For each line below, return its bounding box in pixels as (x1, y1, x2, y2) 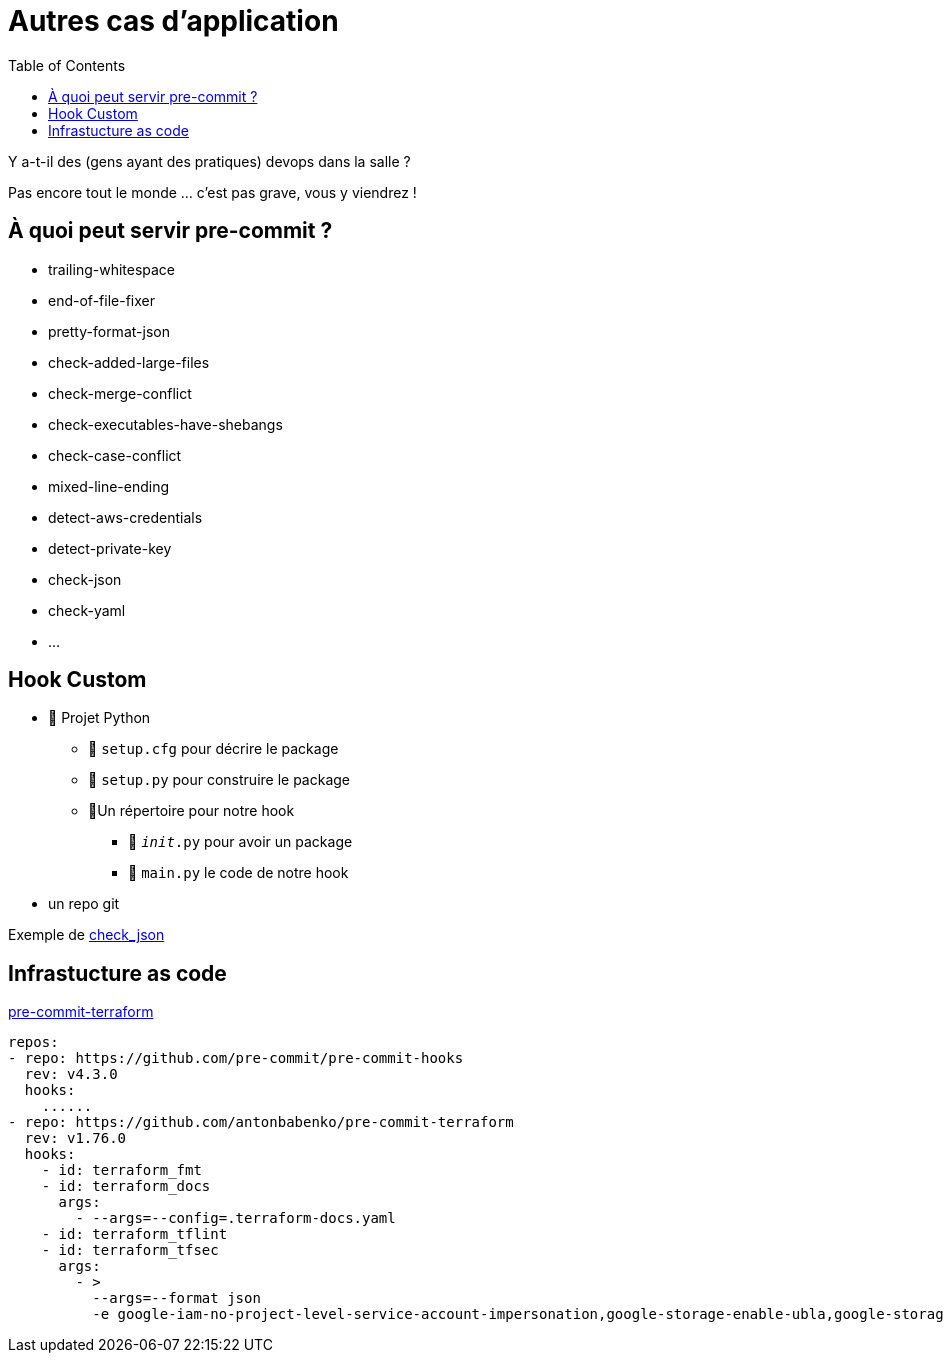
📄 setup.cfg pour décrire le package (88, 740, 339, 758)
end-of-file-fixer (48, 291, 155, 309)
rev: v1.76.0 (24, 1130, 127, 1147)
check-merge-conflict (48, 384, 192, 402)
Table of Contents (8, 56, 126, 74)
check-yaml (48, 601, 126, 619)
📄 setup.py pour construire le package (88, 771, 351, 789)
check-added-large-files (48, 353, 210, 371)
